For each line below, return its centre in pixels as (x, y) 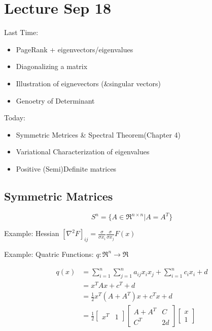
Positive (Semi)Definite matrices (66, 168)
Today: (15, 118)
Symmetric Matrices (59, 196)
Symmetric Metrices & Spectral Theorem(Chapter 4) (98, 134)
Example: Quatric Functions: (49, 254)
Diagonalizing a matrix (52, 66)
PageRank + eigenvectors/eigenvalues (75, 49)
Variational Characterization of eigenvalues (83, 152)
